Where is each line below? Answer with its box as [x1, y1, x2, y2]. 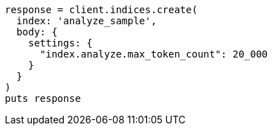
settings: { [28, 37, 93, 49]
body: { [16, 26, 58, 37]
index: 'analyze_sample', [16, 15, 157, 26]
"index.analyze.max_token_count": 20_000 [39, 49, 268, 60]
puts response [5, 93, 81, 104]
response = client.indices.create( [5, 4, 198, 15]
